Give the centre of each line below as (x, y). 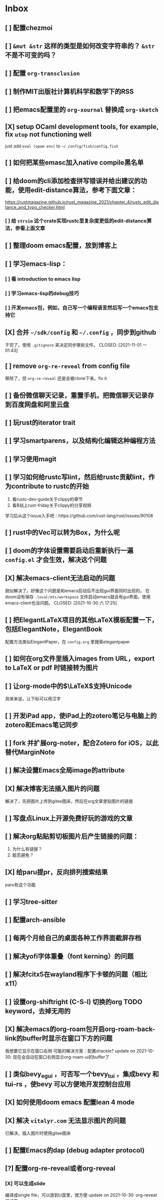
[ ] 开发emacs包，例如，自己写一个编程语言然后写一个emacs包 (79, 307)
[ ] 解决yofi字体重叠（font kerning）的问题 (69, 956)
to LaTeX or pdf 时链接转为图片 (52, 668)
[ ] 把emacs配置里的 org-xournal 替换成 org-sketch (82, 110)
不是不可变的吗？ (31, 55)
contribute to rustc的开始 (50, 486)
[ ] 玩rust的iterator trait (40, 423)
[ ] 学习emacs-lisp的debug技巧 (42, 293)
